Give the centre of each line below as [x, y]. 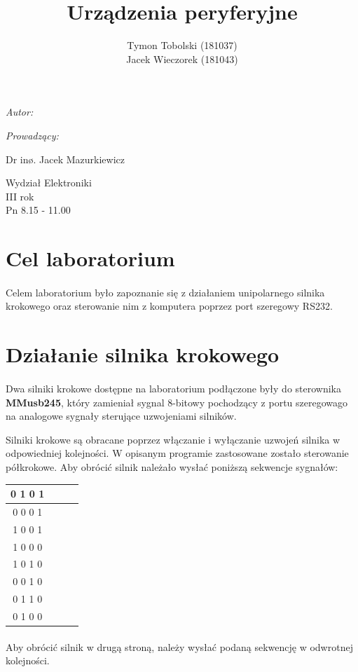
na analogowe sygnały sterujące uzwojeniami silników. [121, 416]
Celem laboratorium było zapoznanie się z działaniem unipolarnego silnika [165, 292]
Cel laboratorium [90, 258]
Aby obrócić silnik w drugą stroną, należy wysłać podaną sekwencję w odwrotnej [179, 646]
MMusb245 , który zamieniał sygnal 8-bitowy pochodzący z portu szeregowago [177, 402]
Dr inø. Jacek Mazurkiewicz [66, 159]
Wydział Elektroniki [49, 183]
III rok [20, 196]
